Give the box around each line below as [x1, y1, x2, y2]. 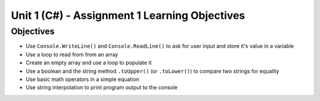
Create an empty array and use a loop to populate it [25, 59, 152, 66]
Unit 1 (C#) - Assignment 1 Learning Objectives [11, 9, 245, 22]
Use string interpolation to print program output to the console [25, 84, 178, 91]
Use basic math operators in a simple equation [25, 76, 139, 83]
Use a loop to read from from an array [25, 51, 119, 58]
